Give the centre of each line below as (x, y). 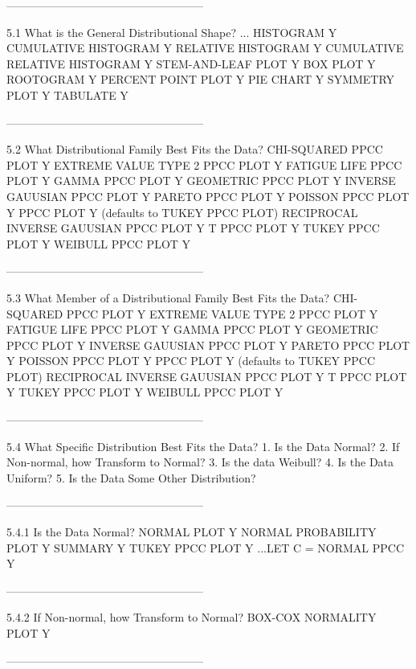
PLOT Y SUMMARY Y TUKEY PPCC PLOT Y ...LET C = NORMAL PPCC (206, 547)
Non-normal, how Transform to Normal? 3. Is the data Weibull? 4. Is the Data (200, 462)
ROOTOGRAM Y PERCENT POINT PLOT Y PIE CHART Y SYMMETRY (201, 79)
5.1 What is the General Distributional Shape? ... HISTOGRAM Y (172, 32)
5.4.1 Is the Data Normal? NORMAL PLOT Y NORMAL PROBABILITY (192, 532)
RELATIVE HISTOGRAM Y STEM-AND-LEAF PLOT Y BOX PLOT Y (191, 63)
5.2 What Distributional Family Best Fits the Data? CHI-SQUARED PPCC (195, 149)
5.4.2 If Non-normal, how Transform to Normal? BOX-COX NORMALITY (192, 617)
